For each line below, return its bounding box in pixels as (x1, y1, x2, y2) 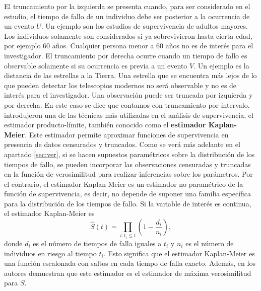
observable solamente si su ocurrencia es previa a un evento (4, 60, 187, 70)
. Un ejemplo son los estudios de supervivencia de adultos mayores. (41, 21, 248, 31)
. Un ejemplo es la (193, 60, 249, 70)
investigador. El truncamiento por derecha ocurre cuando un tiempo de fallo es (4, 50, 247, 60)
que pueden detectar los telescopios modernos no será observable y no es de (4, 80, 237, 90)
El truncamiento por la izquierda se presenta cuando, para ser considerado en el (4, 1, 250, 11)
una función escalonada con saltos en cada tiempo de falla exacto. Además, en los (4, 258, 255, 268)
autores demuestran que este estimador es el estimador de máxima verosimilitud (4, 267, 251, 278)
